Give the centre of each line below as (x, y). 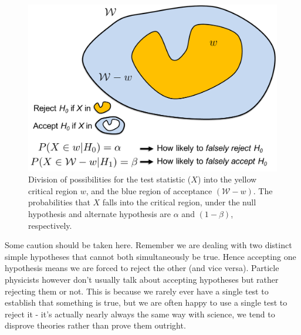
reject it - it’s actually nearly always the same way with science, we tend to (140, 314)
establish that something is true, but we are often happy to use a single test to (146, 302)
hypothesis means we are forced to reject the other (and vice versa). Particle (142, 268)
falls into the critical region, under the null (179, 202)
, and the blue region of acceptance (149, 190)
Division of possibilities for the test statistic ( (110, 179)
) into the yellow (227, 179)
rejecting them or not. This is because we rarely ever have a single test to (137, 291)
